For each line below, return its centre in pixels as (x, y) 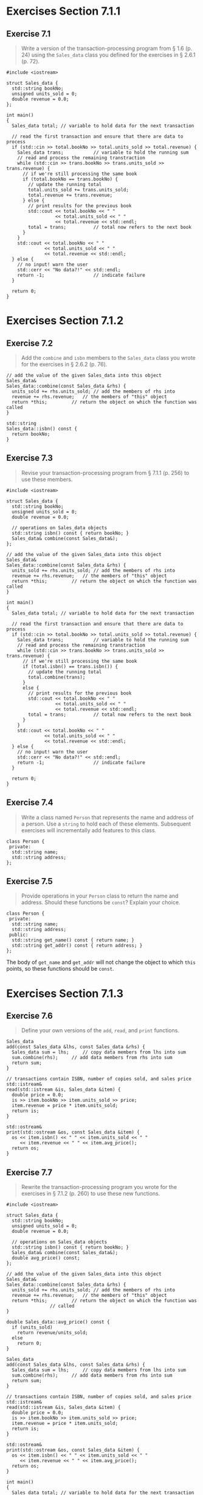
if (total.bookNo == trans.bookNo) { (70, 179)
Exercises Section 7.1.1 (63, 11)
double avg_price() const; (46, 1258)
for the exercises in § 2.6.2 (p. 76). (64, 364)
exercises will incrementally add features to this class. (89, 830)
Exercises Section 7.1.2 (65, 321)
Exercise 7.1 (29, 34)
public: (19, 935)
